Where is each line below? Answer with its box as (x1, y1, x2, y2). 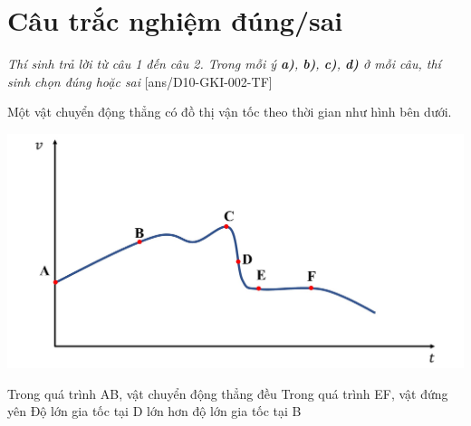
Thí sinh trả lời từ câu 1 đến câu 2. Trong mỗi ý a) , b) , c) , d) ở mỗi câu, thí (7, 54, 441, 73)
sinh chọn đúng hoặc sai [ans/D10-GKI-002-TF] (7, 71, 273, 90)
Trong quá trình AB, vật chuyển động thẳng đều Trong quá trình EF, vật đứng (7, 383, 448, 402)
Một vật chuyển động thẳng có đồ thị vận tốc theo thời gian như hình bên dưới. (7, 102, 452, 121)
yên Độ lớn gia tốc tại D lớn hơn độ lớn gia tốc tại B (7, 402, 302, 421)
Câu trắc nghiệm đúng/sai (7, 2, 343, 39)
